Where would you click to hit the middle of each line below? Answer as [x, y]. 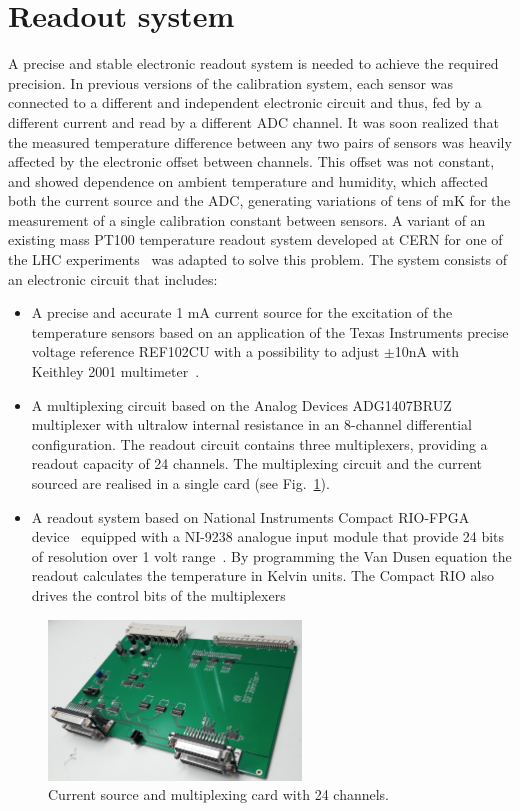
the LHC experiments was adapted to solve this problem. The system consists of [258, 259]
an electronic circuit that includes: [113, 278]
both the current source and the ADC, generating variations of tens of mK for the [259, 200]
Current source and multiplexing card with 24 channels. [218, 794]
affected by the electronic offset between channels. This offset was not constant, [251, 161]
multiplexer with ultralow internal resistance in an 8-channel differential [251, 424]
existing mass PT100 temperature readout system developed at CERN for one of [255, 239]
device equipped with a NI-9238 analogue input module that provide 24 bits [268, 536]
